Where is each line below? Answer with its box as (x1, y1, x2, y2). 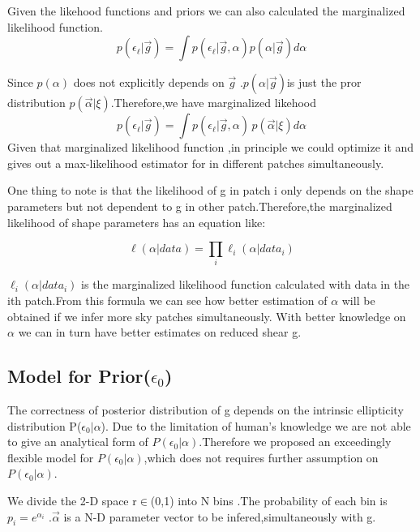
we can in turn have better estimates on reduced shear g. (18, 324, 302, 341)
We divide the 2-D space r (7, 492, 137, 509)
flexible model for (7, 448, 94, 466)
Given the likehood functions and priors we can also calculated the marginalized (7, 2, 405, 19)
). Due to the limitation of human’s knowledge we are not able (101, 417, 411, 434)
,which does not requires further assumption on (144, 448, 379, 466)
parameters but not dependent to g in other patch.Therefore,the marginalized (7, 197, 392, 214)
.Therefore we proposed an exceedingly (199, 433, 392, 450)
